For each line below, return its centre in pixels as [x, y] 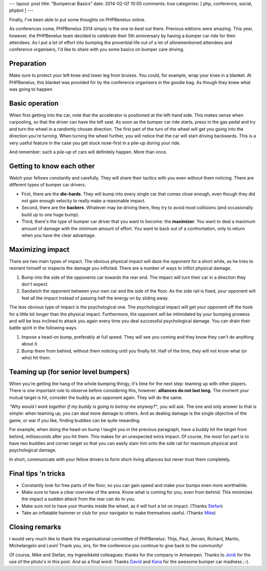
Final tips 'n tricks [37, 473]
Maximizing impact [39, 249]
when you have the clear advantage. [59, 235]
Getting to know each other [52, 166]
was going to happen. [31, 89]
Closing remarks [35, 527]
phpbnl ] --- [21, 10]
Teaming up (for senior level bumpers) [69, 372]
